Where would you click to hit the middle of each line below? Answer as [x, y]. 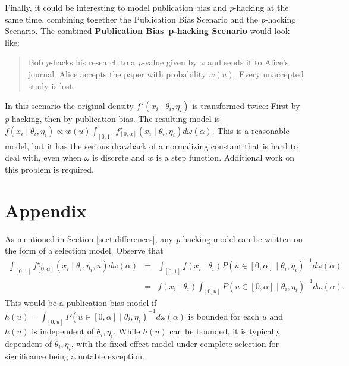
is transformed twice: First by [246, 106]
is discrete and [119, 157]
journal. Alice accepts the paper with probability [117, 73]
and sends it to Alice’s [248, 62]
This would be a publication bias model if [81, 303]
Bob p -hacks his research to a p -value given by [113, 62]
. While [127, 331]
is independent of [63, 331]
